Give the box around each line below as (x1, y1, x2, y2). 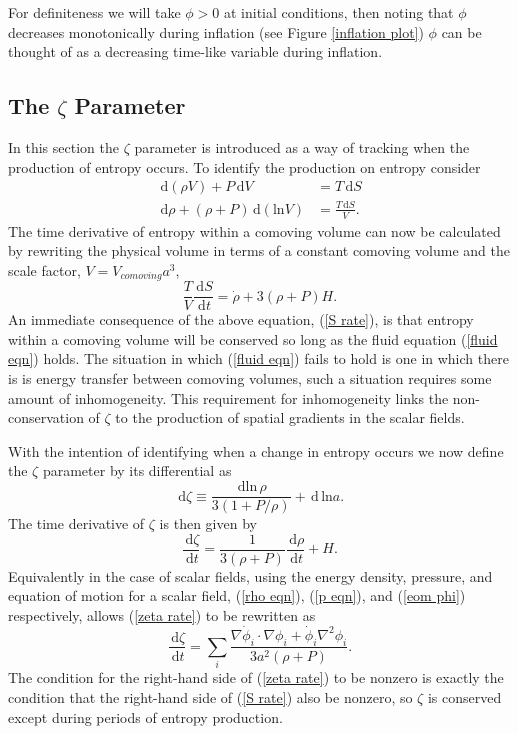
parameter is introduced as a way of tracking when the (134, 136, 470, 157)
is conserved (427, 686, 502, 707)
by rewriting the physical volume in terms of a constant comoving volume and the (8, 240, 510, 261)
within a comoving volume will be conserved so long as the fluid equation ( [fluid (8, 328, 498, 349)
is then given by (159, 513, 257, 534)
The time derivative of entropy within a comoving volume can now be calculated (8, 220, 501, 241)
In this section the (8, 136, 119, 157)
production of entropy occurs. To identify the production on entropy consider (8, 156, 481, 177)
